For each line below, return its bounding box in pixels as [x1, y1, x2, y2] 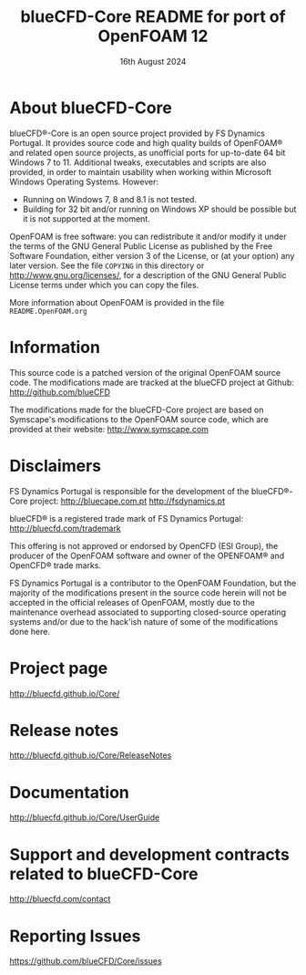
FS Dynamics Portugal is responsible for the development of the [9, 485, 250, 496]
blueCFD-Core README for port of [20, 6, 286, 27]
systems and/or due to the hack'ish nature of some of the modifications [9, 616, 279, 627]
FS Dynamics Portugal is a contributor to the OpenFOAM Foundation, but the [9, 577, 297, 588]
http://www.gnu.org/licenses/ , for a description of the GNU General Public [9, 269, 287, 280]
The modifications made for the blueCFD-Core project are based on [9, 404, 264, 415]
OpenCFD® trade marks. [9, 559, 102, 571]
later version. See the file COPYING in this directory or [9, 260, 205, 271]
